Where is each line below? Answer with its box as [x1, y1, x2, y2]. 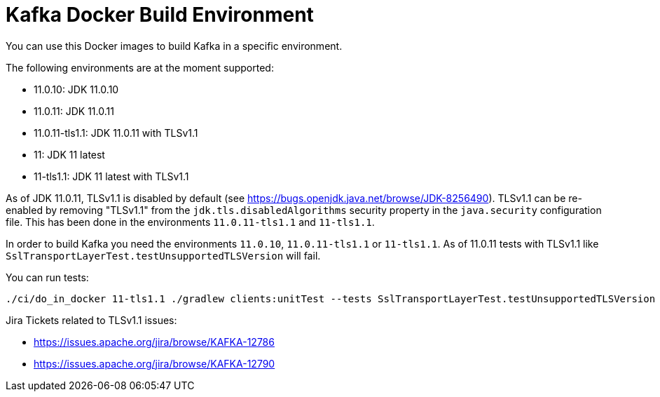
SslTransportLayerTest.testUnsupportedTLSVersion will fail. [6, 249, 321, 262]
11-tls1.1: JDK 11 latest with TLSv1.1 [34, 170, 189, 182]
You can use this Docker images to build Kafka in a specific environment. [6, 39, 343, 52]
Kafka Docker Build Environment [6, 3, 314, 27]
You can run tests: [6, 271, 89, 283]
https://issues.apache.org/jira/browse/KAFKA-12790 [34, 357, 275, 370]
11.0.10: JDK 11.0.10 [34, 83, 119, 95]
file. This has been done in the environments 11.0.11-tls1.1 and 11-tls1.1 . [6, 215, 375, 228]
